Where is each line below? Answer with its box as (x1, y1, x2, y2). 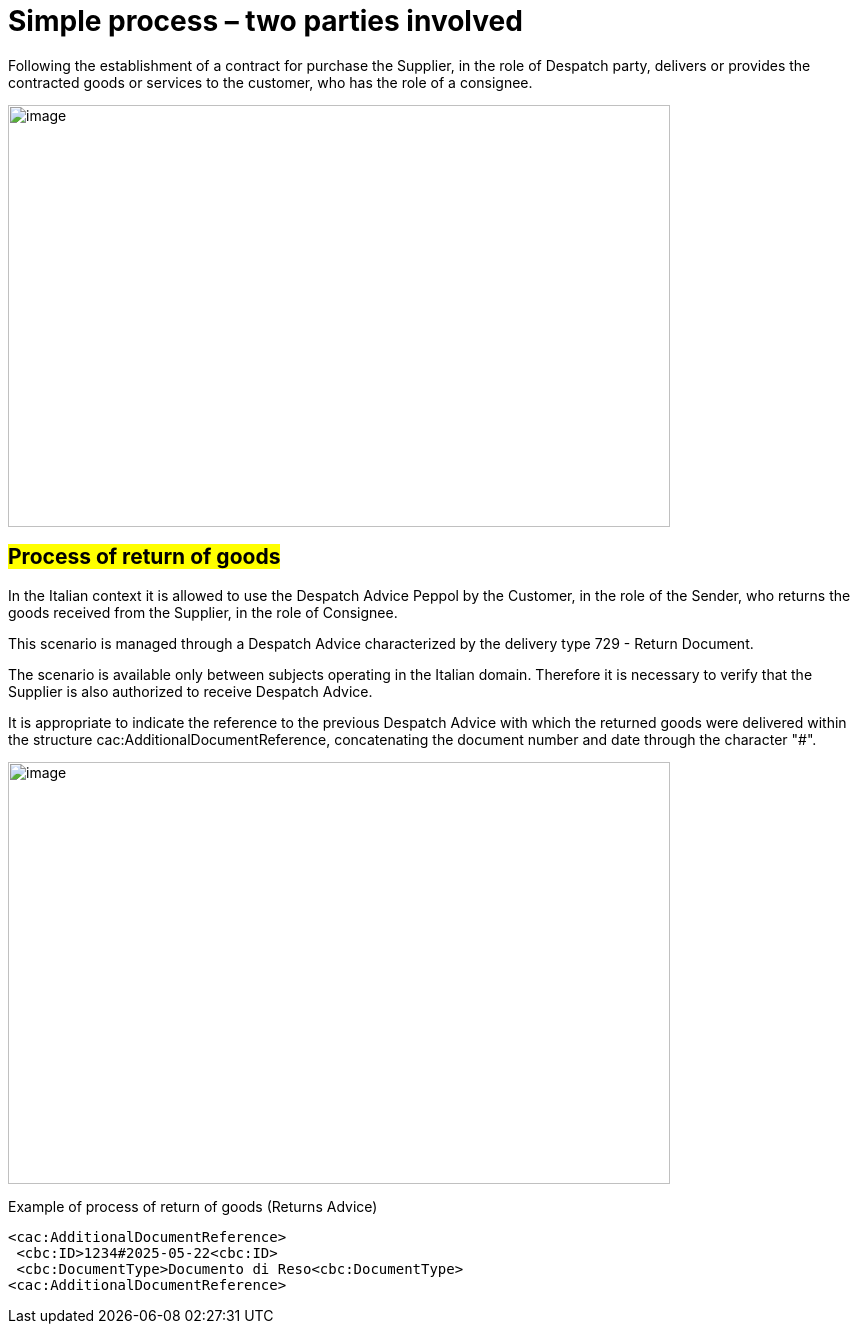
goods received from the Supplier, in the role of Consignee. (8, 603, 398, 621)
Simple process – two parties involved (8, 4, 523, 38)
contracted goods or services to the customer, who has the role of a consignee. (8, 73, 533, 91)
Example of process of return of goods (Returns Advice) (8, 1197, 378, 1215)
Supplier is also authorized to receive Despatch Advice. (8, 682, 373, 700)
